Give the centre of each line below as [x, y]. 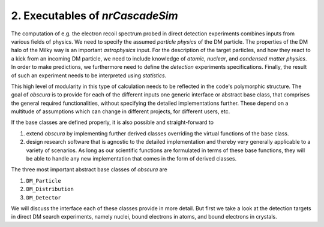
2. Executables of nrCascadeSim [94, 16]
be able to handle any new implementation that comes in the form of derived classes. [131, 159]
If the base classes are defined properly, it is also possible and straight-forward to [112, 122]
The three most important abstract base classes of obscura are [89, 170]
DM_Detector [43, 197]
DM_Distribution [50, 189]
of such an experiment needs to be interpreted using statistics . [89, 75]
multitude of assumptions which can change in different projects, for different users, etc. [121, 111]
